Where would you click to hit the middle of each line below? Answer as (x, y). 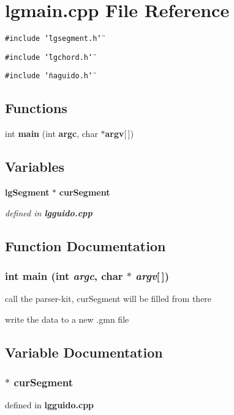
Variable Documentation (84, 352)
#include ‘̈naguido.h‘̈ (49, 76)
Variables (35, 167)
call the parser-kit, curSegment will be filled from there (108, 299)
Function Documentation (85, 245)
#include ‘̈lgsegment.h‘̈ (53, 39)
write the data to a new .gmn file (67, 319)
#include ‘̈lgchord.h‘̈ (49, 57)
